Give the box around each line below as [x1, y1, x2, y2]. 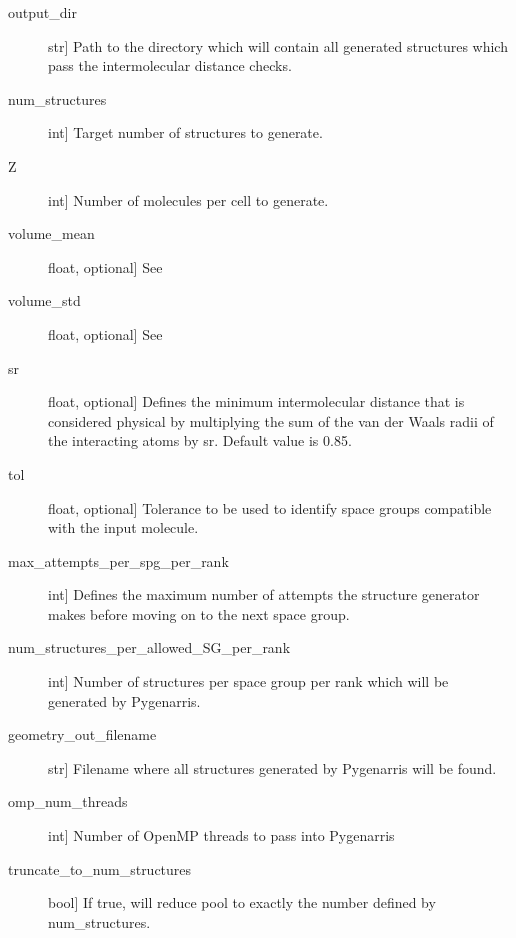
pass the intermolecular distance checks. [48, 55, 292, 76]
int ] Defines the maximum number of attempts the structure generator [48, 584, 480, 605]
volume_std [8, 290, 81, 311]
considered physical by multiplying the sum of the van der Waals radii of [48, 410, 494, 431]
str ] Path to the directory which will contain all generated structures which [48, 35, 508, 56]
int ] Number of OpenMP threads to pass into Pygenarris [48, 825, 395, 846]
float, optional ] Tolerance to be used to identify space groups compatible [48, 497, 492, 518]
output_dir [8, 2, 77, 22]
